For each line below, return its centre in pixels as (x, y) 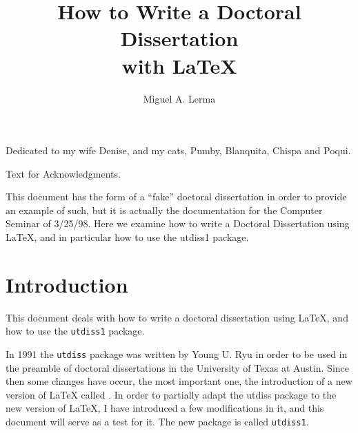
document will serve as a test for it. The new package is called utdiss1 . (157, 422)
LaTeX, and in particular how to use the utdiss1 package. (127, 237)
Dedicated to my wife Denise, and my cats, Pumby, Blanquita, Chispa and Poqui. (178, 150)
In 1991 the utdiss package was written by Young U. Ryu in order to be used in (177, 354)
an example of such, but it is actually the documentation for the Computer (164, 210)
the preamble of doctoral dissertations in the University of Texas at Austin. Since (178, 367)
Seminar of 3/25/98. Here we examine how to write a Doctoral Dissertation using (178, 223)
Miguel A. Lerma (179, 98)
